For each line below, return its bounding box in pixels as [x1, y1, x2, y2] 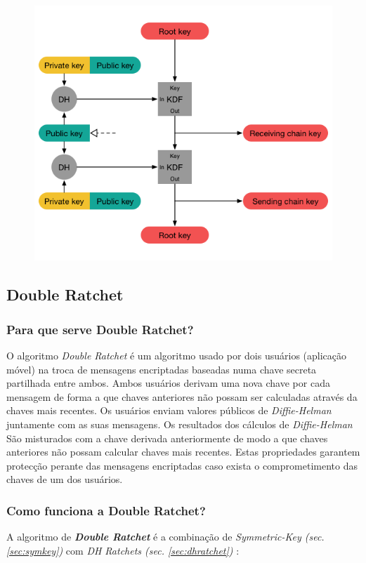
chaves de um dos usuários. [6, 472, 123, 486]
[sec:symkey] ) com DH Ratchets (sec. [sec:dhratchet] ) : [6, 543, 240, 557]
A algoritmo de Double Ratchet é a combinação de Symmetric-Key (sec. [6, 529, 325, 544]
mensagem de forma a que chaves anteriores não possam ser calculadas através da [6, 389, 358, 404]
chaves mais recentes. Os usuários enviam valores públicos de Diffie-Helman [6, 403, 332, 418]
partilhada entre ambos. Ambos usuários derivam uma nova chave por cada [6, 376, 330, 390]
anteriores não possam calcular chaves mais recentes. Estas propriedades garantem [6, 444, 360, 459]
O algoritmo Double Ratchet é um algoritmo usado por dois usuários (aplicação [6, 348, 347, 363]
